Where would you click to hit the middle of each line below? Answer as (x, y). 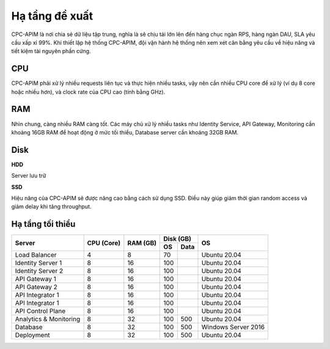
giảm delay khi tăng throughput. (51, 207)
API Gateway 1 (35, 279)
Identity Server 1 (38, 263)
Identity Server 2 (39, 271)
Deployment (32, 335)
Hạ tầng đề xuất (52, 16)
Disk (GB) (178, 239)
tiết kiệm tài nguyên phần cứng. (51, 51)
